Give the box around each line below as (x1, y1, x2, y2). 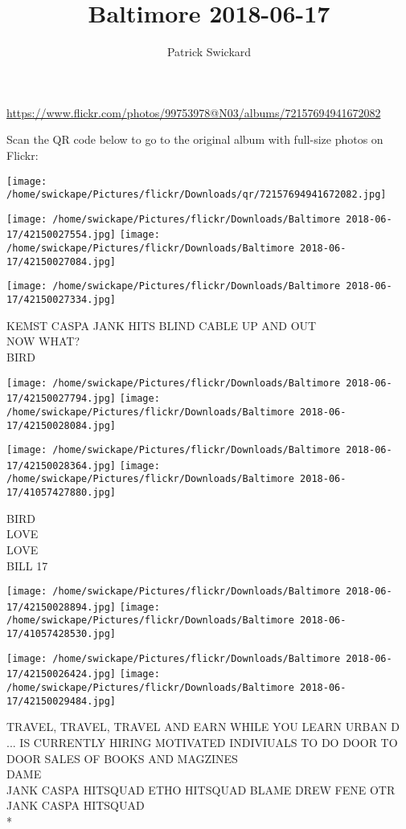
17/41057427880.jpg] (6, 487, 117, 499)
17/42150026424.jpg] (6, 668, 117, 680)
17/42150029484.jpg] (6, 695, 117, 707)
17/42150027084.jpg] (6, 255, 117, 267)
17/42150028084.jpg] (6, 419, 117, 431)
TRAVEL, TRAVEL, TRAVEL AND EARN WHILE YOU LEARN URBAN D (6, 718, 400, 735)
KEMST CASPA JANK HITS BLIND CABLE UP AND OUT (6, 316, 317, 333)
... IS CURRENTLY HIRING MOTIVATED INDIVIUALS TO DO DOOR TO (6, 734, 398, 750)
